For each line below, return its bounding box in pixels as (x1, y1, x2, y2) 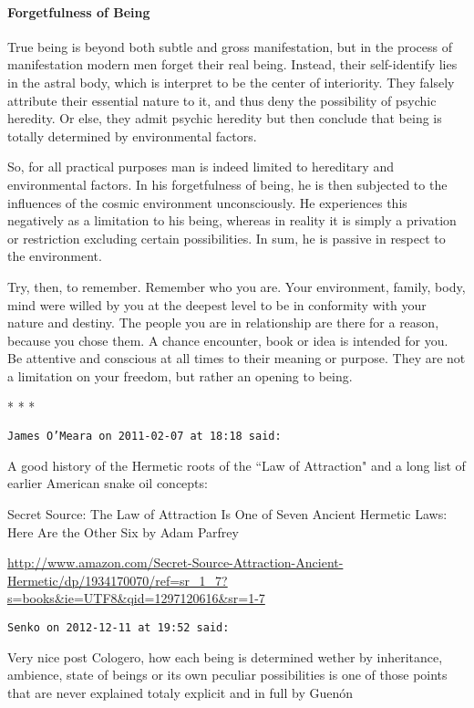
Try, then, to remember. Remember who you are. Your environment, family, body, (7, 276, 466, 296)
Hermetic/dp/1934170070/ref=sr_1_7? (7, 570, 228, 589)
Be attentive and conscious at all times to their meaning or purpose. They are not (7, 349, 466, 368)
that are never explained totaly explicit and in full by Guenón (7, 682, 354, 702)
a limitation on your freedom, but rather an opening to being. (7, 366, 353, 385)
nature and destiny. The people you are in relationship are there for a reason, (7, 313, 439, 332)
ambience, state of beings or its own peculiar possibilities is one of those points (7, 665, 448, 684)
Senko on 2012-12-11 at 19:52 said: (7, 620, 230, 634)
